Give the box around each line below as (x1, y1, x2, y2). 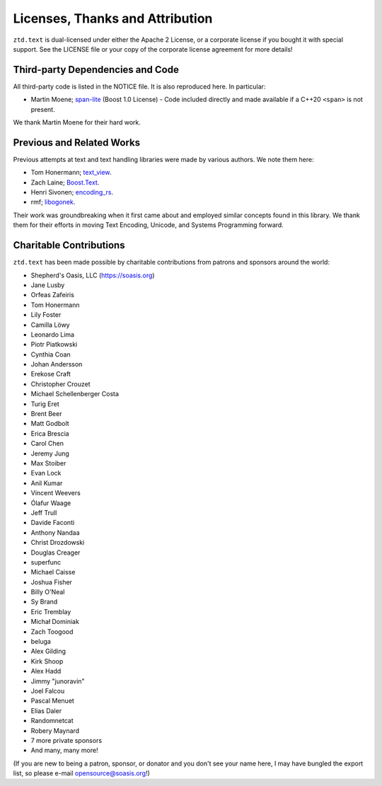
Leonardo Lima (30, 330, 74, 339)
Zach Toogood (30, 627, 74, 636)
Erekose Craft (30, 370, 71, 378)
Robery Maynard (30, 726, 80, 735)
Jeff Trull (30, 508, 57, 516)
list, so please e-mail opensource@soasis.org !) (13, 769, 150, 778)
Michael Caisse (30, 568, 76, 577)
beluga (30, 637, 51, 646)
